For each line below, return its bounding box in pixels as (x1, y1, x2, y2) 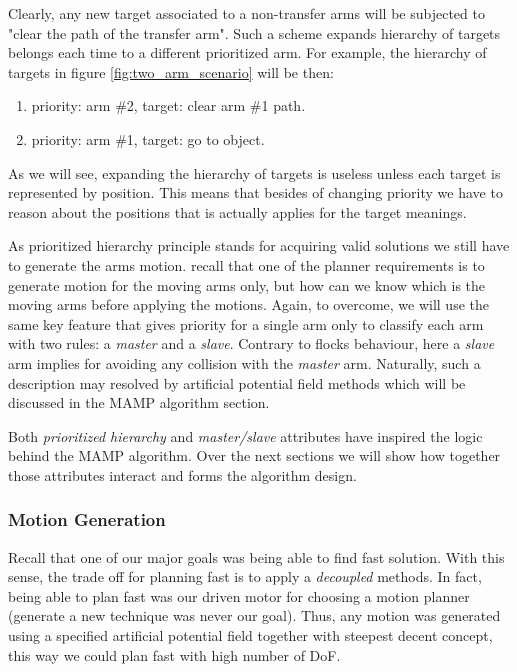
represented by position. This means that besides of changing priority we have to (8, 182, 503, 203)
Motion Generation (8, 507, 166, 532)
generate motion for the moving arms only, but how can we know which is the (8, 274, 486, 295)
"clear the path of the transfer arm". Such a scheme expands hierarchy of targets (8, 22, 501, 43)
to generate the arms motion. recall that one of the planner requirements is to (8, 254, 485, 275)
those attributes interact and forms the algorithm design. (8, 464, 357, 485)
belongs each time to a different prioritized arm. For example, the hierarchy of (8, 42, 487, 63)
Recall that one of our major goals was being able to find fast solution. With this (8, 546, 505, 567)
